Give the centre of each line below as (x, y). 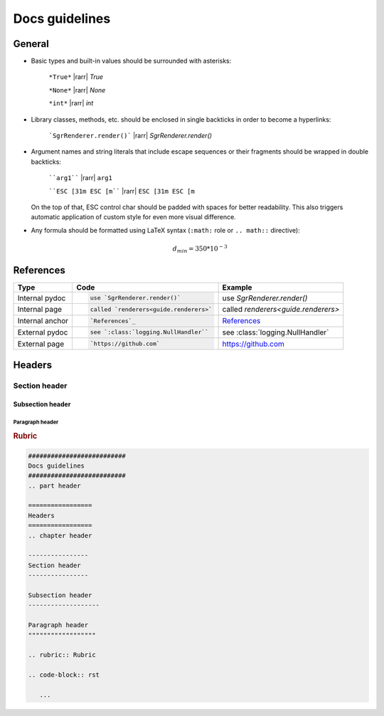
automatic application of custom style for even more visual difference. (133, 217)
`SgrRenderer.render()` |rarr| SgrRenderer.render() (130, 136)
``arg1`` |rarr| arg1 (81, 178)
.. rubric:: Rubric (62, 655)
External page (41, 344)
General (31, 44)
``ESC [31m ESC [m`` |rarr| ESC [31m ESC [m (122, 191)
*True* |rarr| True (76, 77)
